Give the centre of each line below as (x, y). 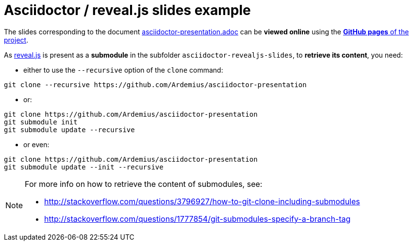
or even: (36, 144)
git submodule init (41, 122)
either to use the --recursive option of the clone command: (123, 70)
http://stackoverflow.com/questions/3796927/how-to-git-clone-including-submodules (202, 201)
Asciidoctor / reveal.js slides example (127, 10)
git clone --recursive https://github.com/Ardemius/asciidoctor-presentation (155, 84)
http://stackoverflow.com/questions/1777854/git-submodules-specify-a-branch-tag (198, 219)
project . (16, 40)
